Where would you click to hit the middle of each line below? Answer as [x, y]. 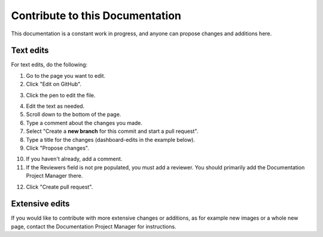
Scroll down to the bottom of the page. [74, 114]
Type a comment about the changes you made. [84, 123]
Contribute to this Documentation [96, 16]
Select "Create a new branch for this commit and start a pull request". [112, 131]
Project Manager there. [54, 176]
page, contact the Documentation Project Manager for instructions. [94, 226]
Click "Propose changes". [57, 148]
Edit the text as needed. [55, 106]
